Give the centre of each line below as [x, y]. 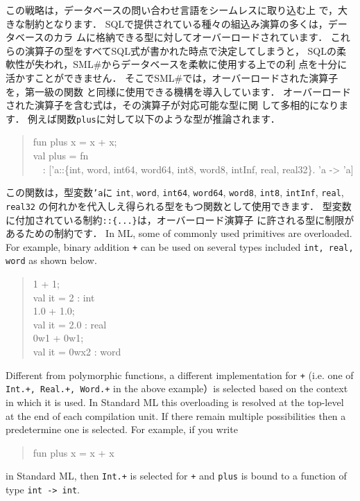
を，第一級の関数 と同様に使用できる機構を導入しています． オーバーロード [178, 91]
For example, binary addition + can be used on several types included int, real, [180, 246]
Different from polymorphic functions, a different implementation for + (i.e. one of [180, 375]
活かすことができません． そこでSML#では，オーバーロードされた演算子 [172, 77]
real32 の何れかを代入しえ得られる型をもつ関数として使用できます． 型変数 [179, 205]
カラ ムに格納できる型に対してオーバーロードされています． [191, 37]
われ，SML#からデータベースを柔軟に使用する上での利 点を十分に [196, 64]
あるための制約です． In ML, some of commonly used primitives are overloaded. [179, 233]
